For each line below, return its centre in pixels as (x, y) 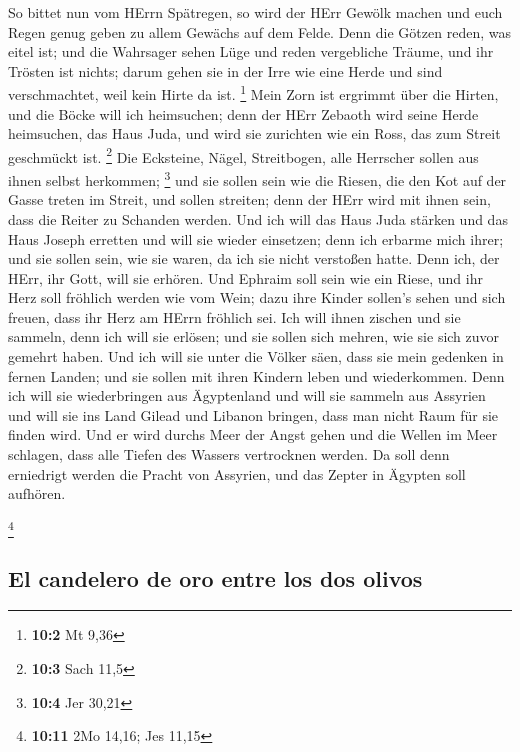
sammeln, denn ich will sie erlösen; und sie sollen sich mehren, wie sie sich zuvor (254, 336)
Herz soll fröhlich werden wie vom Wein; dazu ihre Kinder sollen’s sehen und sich (257, 297)
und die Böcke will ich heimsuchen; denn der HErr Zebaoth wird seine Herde (243, 113)
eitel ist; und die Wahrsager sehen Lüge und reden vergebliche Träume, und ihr (251, 51)
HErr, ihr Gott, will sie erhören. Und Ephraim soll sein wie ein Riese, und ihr (245, 277)
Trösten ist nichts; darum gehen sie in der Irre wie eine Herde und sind (225, 70)
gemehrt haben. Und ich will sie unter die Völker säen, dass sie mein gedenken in (256, 356)
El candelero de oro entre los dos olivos (215, 577)
